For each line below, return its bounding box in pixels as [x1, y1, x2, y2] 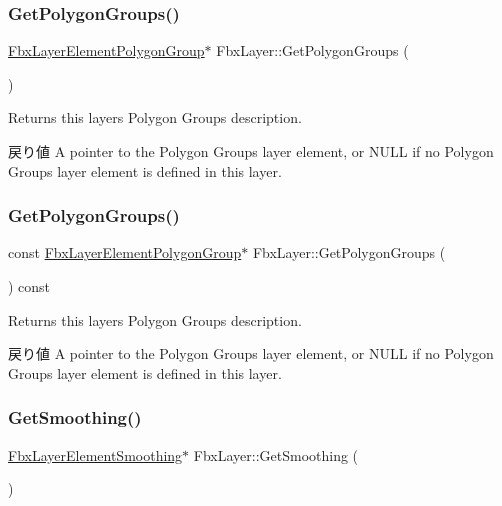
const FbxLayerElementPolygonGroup [8, 242, 242, 263]
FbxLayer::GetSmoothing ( [193, 444, 359, 465]
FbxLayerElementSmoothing [8, 444, 183, 465]
